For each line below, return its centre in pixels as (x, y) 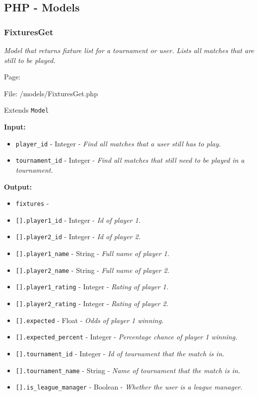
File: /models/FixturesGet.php (51, 93)
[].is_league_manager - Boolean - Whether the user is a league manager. (129, 387)
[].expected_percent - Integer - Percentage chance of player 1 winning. (127, 337)
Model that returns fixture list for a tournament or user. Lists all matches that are (129, 50)
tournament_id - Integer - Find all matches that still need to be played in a (130, 160)
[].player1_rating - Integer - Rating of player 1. (92, 287)
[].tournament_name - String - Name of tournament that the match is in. (128, 370)
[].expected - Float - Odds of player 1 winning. (90, 320)
